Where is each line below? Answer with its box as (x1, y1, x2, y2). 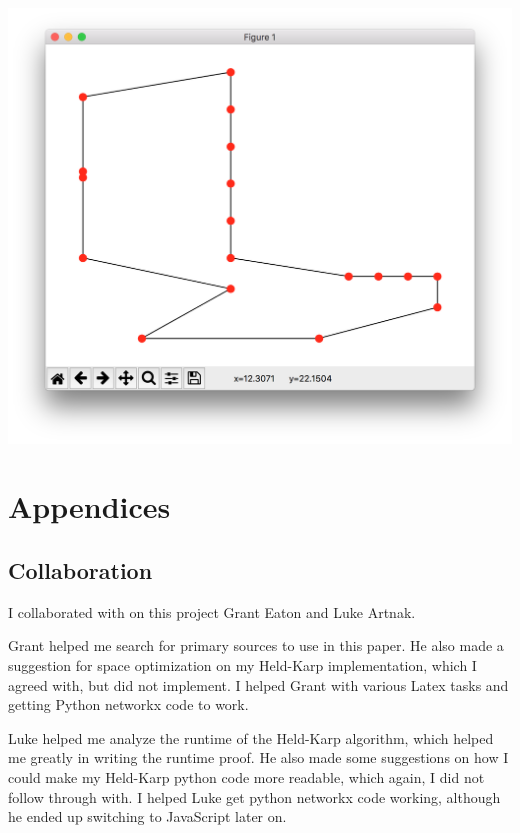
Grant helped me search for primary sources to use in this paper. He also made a (8, 635, 504, 656)
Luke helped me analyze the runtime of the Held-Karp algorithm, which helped (8, 727, 494, 748)
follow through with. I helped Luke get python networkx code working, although (8, 786, 501, 807)
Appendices (8, 486, 171, 527)
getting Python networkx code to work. (8, 694, 249, 715)
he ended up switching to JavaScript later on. (8, 806, 287, 827)
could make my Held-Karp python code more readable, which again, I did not (8, 766, 485, 787)
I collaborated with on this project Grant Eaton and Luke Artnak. (8, 601, 416, 622)
